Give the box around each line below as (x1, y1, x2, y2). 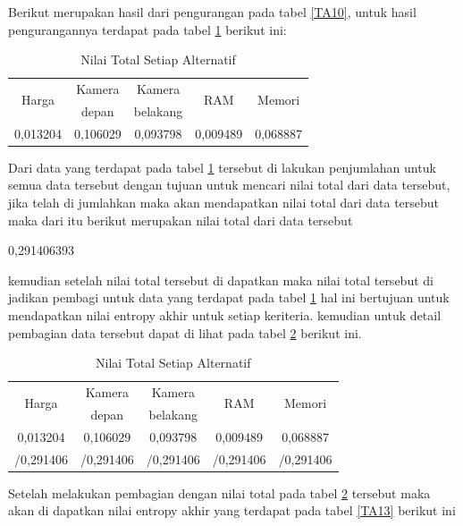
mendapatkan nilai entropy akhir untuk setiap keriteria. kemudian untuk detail (8, 305, 442, 324)
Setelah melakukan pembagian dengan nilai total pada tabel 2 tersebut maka (8, 483, 431, 502)
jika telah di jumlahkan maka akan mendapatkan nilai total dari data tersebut (8, 193, 440, 211)
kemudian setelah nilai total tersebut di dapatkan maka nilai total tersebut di (8, 270, 434, 289)
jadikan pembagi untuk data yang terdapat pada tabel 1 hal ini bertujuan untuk (8, 288, 450, 307)
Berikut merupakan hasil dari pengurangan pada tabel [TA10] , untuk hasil (8, 3, 417, 21)
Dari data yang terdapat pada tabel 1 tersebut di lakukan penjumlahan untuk (8, 157, 436, 176)
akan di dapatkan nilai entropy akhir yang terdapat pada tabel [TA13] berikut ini (8, 501, 456, 520)
